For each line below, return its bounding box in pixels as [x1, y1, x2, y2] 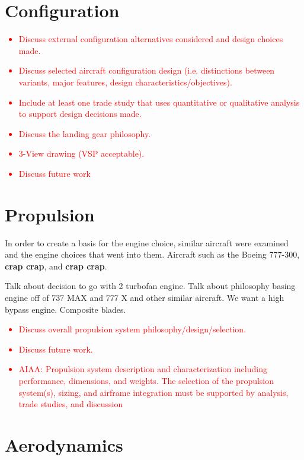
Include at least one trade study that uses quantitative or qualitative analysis [18, 96, 300, 108]
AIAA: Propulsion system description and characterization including [18, 363, 267, 375]
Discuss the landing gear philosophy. [18, 127, 151, 139]
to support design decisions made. [18, 107, 142, 120]
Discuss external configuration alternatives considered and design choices [18, 33, 283, 45]
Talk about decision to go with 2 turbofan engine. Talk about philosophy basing [5, 280, 296, 292]
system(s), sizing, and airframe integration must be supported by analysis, [18, 386, 289, 398]
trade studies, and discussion [18, 398, 123, 410]
